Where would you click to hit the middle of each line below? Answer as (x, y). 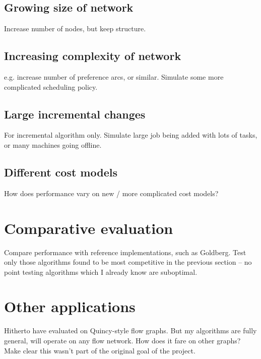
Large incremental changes (75, 114)
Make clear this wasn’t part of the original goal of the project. (100, 350)
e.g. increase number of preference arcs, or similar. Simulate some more (114, 77)
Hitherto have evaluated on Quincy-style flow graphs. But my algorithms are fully (130, 331)
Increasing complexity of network (93, 56)
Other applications (70, 306)
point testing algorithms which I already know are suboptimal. (101, 272)
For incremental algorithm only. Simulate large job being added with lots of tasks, (131, 135)
